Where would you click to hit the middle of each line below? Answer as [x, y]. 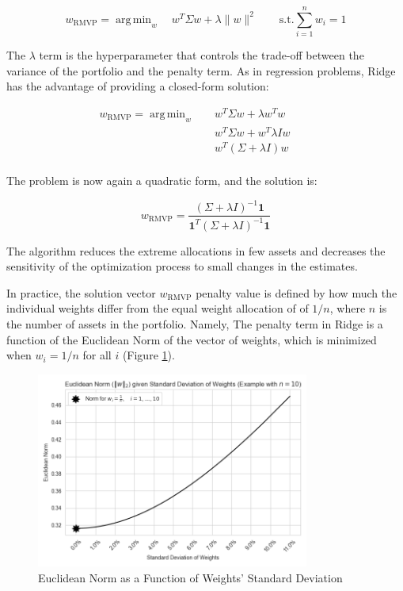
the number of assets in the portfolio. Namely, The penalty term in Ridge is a [195, 323]
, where [348, 308]
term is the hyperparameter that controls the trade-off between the [201, 55]
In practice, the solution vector [81, 292]
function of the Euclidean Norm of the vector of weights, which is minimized [192, 339]
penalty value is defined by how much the [297, 292]
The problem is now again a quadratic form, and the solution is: [162, 180]
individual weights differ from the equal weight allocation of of [158, 308]
